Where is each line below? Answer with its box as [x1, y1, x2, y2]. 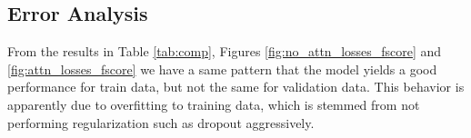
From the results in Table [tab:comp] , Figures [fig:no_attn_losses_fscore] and [7, 42, 442, 61]
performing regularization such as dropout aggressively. [7, 113, 315, 132]
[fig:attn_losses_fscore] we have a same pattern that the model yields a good [7, 59, 437, 78]
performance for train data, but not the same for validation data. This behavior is [7, 77, 465, 96]
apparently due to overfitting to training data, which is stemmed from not [7, 94, 420, 113]
